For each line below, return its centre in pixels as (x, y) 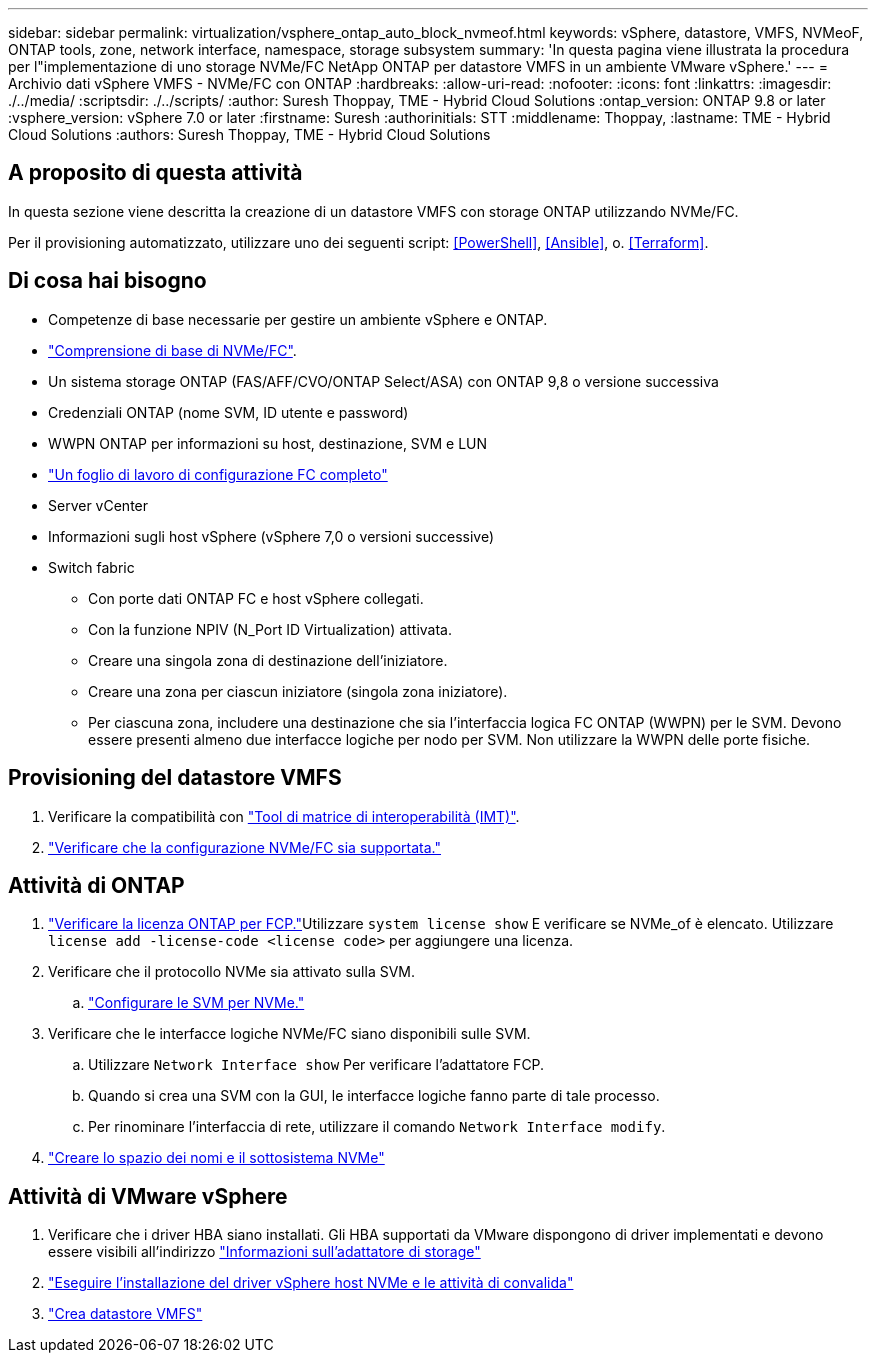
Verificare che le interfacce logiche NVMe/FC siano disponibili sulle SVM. (289, 1034)
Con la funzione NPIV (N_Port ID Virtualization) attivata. (270, 629)
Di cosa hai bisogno (107, 281)
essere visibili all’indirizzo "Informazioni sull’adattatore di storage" (264, 1252)
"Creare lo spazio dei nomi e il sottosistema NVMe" (216, 1158)
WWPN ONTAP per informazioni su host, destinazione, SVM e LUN (268, 443)
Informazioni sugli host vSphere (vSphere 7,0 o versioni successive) (271, 536)
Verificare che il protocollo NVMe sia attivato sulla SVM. (232, 972)
